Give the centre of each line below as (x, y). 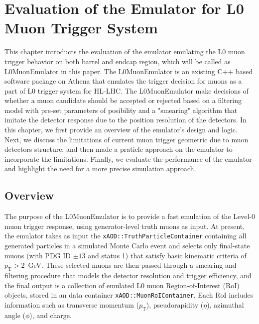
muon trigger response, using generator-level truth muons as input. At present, (125, 226)
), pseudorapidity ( (175, 304)
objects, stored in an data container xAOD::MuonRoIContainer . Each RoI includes (129, 295)
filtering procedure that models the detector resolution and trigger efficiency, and (128, 275)
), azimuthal (225, 304)
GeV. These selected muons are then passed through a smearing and (132, 265)
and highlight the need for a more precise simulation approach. (100, 168)
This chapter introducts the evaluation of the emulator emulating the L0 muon (125, 52)
